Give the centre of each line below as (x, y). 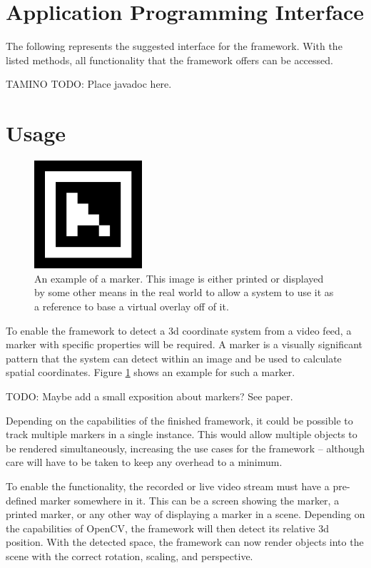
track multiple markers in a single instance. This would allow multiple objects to (182, 434)
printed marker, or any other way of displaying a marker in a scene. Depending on (185, 514)
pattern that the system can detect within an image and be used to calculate (174, 358)
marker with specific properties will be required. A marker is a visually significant (184, 344)
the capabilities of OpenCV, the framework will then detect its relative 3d (167, 528)
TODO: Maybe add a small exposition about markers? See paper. (149, 396)
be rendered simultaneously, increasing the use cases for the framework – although (185, 448)
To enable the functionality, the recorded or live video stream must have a (168, 486)
